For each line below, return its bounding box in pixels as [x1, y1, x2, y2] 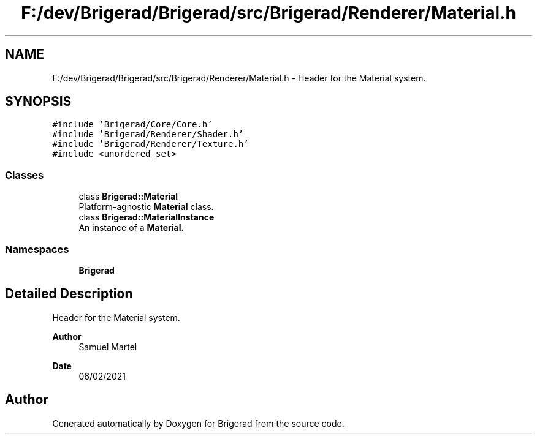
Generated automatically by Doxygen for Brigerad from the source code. [52, 418, 345, 429]
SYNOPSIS [5, 94, 72, 110]
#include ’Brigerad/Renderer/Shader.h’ [52, 129, 244, 140]
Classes [5, 168, 44, 181]
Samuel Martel [78, 341, 137, 352]
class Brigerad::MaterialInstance [78, 212, 215, 223]
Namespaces [5, 242, 69, 255]
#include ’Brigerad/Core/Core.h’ [52, 119, 213, 130]
